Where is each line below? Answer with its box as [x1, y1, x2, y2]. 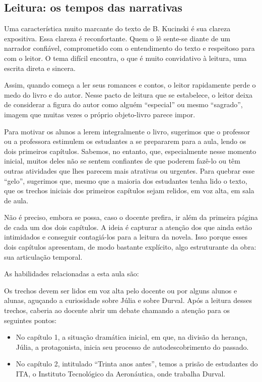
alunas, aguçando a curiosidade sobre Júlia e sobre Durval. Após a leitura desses [4, 295, 252, 305]
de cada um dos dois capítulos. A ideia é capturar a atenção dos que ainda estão [4, 221, 252, 232]
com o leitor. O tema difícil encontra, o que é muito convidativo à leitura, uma [4, 52, 247, 63]
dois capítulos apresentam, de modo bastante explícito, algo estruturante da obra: [4, 242, 256, 252]
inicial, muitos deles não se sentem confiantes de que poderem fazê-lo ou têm [4, 156, 240, 166]
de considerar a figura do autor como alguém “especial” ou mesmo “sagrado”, [4, 99, 243, 110]
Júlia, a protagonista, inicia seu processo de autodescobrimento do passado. [16, 341, 249, 352]
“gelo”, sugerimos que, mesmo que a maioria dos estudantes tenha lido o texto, [4, 175, 247, 186]
